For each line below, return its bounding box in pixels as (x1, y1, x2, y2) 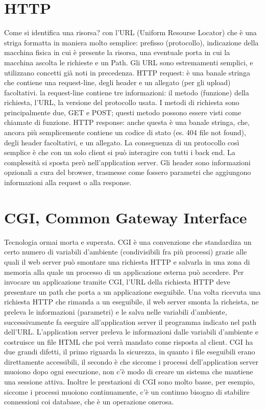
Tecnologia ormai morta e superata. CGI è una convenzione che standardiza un (4, 236, 252, 247)
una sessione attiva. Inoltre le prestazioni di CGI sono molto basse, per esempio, (4, 376, 255, 387)
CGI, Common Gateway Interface (4, 207, 247, 227)
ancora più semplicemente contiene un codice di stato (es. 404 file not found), (4, 127, 246, 138)
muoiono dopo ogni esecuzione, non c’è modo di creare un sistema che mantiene (4, 366, 253, 377)
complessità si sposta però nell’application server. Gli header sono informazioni (4, 157, 251, 167)
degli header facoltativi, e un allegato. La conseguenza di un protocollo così (4, 137, 239, 147)
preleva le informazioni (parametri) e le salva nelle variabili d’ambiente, (4, 306, 227, 317)
